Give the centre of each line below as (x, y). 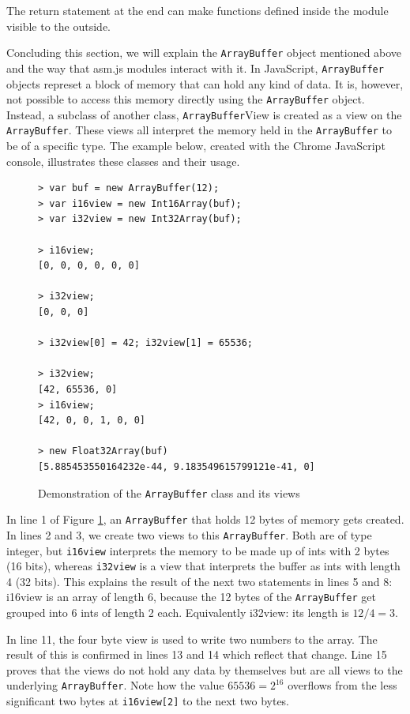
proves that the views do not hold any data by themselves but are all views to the (205, 669)
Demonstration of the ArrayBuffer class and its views (169, 492)
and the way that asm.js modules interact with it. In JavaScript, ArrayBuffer (195, 68)
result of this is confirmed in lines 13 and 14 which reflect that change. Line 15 (197, 654)
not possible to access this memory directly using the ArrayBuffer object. (186, 99)
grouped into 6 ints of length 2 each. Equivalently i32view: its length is (178, 613)
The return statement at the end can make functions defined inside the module (197, 10)
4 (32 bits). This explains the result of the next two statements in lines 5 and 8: (199, 581)
